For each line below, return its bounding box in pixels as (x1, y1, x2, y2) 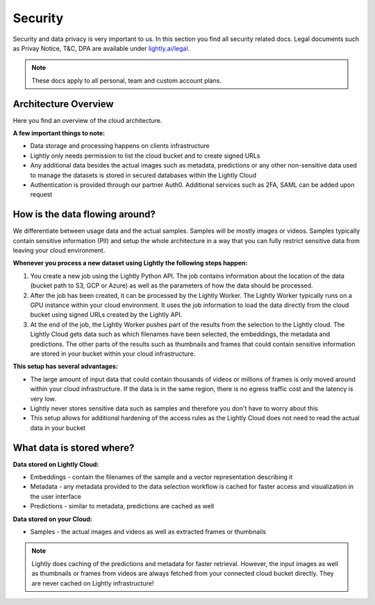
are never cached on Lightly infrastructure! (31, 579, 154, 587)
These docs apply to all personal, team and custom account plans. (31, 76, 222, 85)
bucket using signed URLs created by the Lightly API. (30, 310, 183, 319)
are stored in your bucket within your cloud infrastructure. (30, 349, 196, 358)
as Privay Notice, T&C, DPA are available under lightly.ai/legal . (12, 44, 190, 52)
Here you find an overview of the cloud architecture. (12, 116, 162, 124)
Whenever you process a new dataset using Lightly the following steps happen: (12, 259, 248, 267)
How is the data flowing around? (12, 208, 156, 220)
